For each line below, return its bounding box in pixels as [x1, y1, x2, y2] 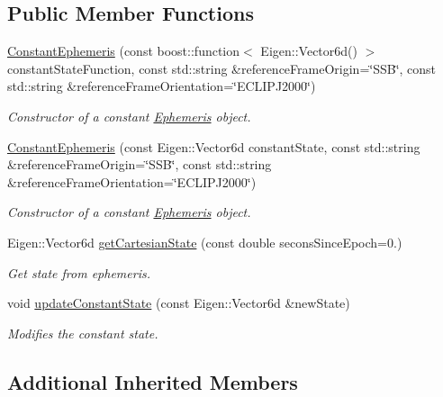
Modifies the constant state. [7, 323, 158, 342]
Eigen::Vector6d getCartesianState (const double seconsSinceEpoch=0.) [7, 232, 402, 251]
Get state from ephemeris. [7, 263, 150, 282]
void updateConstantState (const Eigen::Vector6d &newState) [7, 293, 350, 312]
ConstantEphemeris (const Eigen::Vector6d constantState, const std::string [7, 137, 420, 156]
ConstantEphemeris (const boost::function [7, 41, 240, 60]
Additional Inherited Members [7, 367, 298, 395]
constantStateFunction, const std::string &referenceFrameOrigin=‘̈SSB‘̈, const [7, 59, 437, 77]
